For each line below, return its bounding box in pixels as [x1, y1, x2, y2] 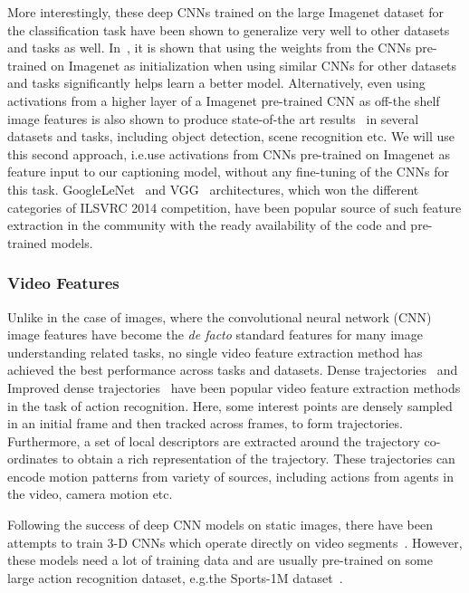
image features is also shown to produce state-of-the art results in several [7, 109, 419, 128]
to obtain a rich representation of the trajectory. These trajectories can [62, 449, 455, 468]
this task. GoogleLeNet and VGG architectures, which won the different [7, 179, 419, 198]
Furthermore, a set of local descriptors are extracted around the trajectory [7, 431, 420, 450]
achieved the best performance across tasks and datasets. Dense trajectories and [7, 360, 458, 379]
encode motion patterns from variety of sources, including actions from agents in [7, 466, 454, 485]
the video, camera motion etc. [7, 484, 173, 503]
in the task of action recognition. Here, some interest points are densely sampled [7, 396, 453, 415]
